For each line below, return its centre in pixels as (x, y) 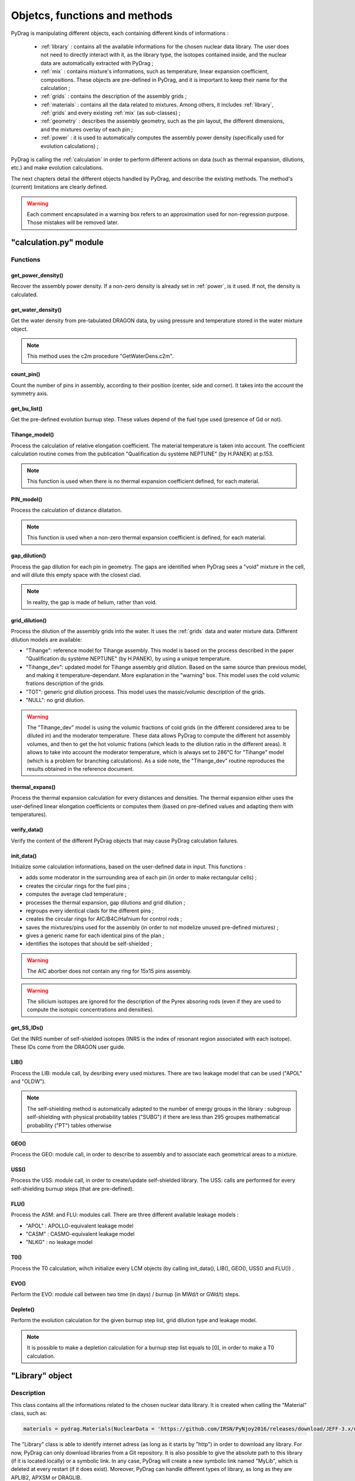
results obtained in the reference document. (80, 769)
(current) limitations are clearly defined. (59, 187)
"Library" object (42, 1376)
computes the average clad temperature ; (76, 894)
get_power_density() (37, 275)
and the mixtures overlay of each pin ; (87, 129)
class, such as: (29, 1413)
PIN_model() (27, 499)
